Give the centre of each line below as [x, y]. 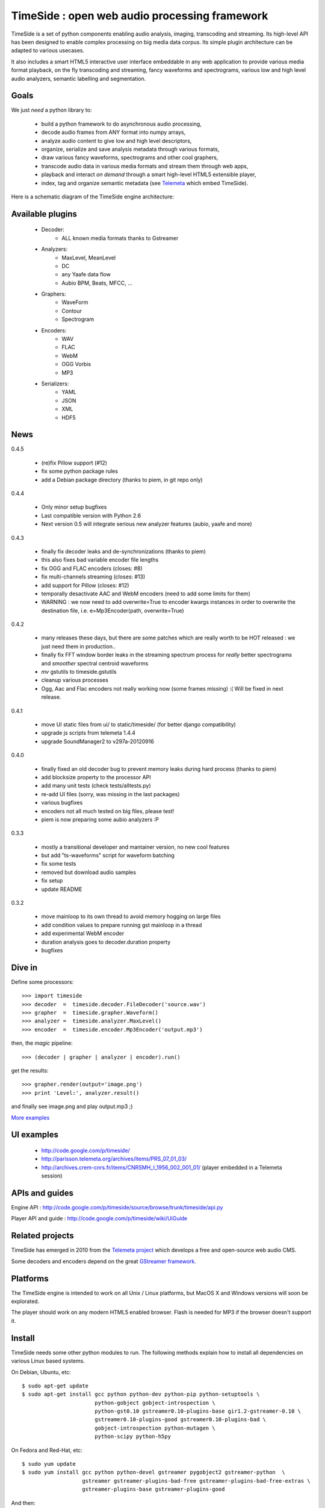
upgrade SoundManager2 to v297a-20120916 [98, 741]
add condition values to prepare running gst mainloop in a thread [122, 925]
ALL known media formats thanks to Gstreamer [120, 238]
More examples [30, 1117]
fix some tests [59, 864]
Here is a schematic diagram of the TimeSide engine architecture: [93, 197]
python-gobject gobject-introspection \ [155, 1403]
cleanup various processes [75, 680]
